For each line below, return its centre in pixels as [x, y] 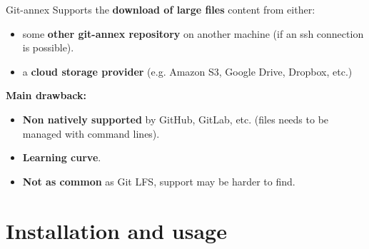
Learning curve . [62, 157]
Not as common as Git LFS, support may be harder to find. [159, 181]
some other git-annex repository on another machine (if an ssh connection [193, 33]
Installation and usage [116, 230]
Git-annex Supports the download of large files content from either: [161, 9]
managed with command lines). [91, 133]
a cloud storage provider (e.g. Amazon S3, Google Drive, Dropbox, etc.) [187, 71]
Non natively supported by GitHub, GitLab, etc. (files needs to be [176, 119]
